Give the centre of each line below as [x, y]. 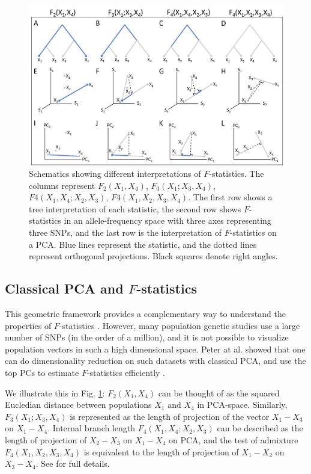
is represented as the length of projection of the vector [170, 416]
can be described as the [260, 428]
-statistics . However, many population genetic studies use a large [180, 325]
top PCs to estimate [42, 373]
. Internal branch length [92, 428]
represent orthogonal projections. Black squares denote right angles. [153, 256]
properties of [28, 325]
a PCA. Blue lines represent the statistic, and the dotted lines [143, 244]
